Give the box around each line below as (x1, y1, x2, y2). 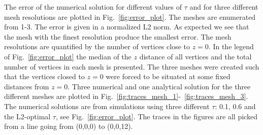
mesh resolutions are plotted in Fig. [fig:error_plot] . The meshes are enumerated (4, 11, 256, 22)
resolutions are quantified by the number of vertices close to (4, 41, 190, 52)
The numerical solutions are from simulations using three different (4, 100, 210, 111)
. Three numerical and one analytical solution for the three (68, 81, 251, 91)
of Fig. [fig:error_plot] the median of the (4, 51, 131, 61)
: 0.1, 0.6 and (215, 100, 256, 111)
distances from (4, 81, 49, 91)
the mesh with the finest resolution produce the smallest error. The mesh (4, 31, 232, 42)
